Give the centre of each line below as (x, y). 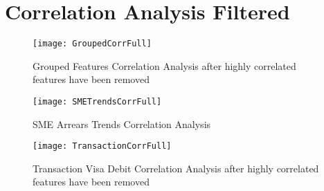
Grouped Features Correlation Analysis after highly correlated (164, 65)
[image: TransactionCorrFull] (102, 146)
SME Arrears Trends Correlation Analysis (122, 124)
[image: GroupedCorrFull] (92, 44)
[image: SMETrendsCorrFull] (97, 101)
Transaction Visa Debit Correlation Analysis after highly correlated (176, 168)
